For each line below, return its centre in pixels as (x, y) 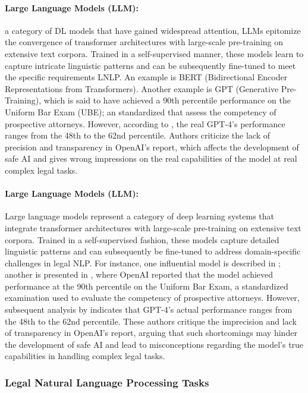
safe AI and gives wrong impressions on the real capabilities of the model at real (151, 158)
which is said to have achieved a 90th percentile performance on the (167, 100)
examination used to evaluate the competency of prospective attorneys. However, (152, 298)
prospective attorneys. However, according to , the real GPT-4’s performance (145, 123)
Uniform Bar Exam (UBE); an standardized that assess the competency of (141, 111)
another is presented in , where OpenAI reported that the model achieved (139, 274)
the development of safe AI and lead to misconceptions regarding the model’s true (154, 344)
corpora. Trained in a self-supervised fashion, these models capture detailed (142, 239)
